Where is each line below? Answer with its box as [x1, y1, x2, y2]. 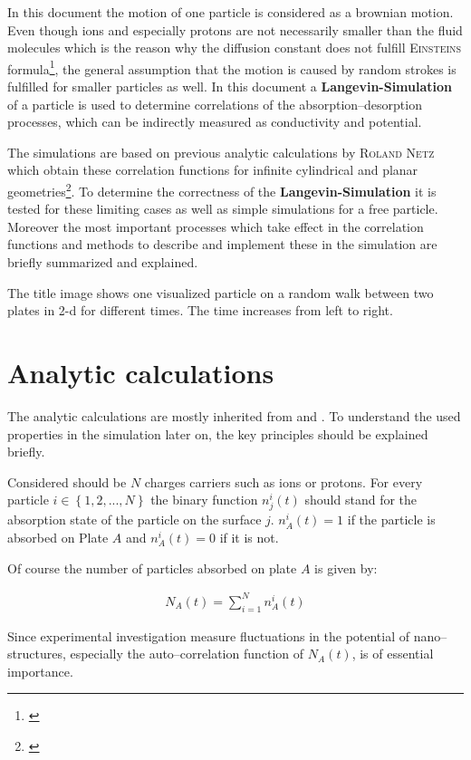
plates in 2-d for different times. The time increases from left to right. [7, 301, 393, 320]
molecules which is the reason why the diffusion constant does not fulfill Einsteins [7, 38, 462, 57]
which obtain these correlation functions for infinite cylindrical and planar [7, 160, 418, 179]
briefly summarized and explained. [7, 253, 198, 272]
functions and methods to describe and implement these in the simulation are [7, 235, 437, 254]
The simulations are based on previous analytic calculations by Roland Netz [7, 142, 435, 161]
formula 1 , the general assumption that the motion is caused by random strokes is [7, 56, 457, 78]
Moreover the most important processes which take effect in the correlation [7, 216, 424, 236]
